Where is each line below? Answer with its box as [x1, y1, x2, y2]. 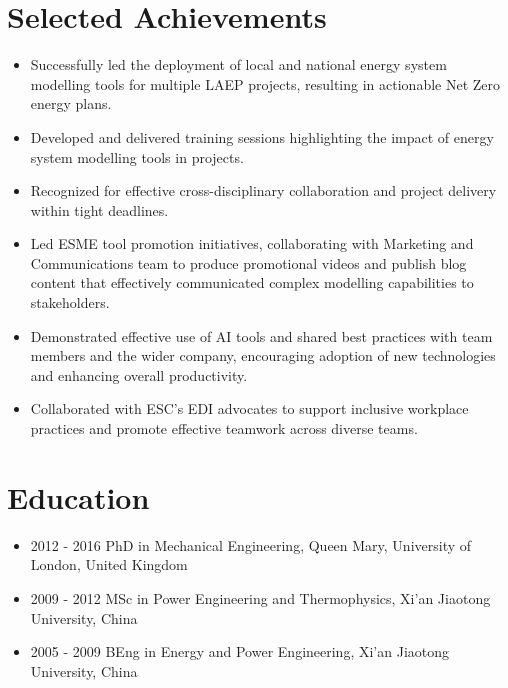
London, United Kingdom [30, 554, 188, 575]
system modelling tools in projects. [30, 146, 244, 167]
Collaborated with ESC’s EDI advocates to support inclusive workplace [30, 398, 469, 419]
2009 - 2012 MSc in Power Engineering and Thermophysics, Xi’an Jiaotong [30, 587, 491, 608]
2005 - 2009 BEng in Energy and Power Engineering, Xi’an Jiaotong [30, 641, 450, 662]
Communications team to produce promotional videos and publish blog [30, 252, 467, 273]
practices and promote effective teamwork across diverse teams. [30, 418, 418, 439]
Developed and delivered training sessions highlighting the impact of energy [30, 126, 494, 147]
